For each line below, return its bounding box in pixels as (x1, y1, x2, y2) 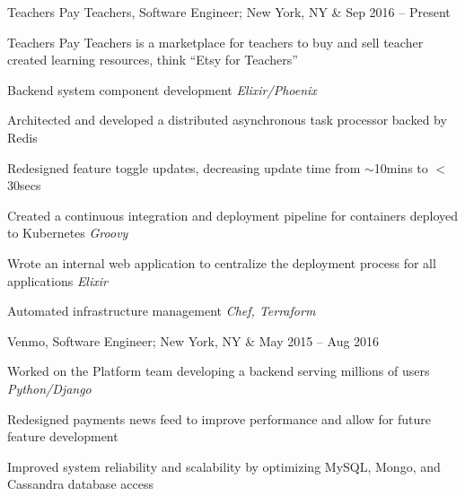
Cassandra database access (7, 474, 154, 493)
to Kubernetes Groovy (7, 223, 128, 242)
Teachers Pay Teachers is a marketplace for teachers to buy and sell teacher (7, 32, 424, 51)
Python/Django (7, 379, 92, 397)
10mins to (373, 158, 428, 177)
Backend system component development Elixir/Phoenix (7, 80, 317, 99)
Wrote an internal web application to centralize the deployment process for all (7, 253, 436, 272)
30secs (7, 176, 41, 195)
